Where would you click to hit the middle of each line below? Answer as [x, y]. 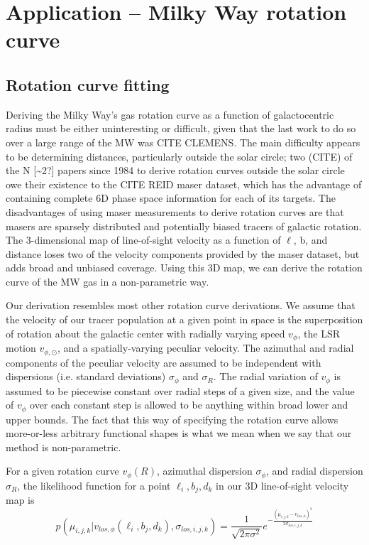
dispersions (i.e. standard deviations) [86, 376]
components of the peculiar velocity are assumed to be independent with [164, 362]
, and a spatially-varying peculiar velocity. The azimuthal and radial [205, 348]
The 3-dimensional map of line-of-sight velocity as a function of [143, 240]
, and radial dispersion [315, 471]
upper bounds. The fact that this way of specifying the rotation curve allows [172, 419]
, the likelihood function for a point [94, 485]
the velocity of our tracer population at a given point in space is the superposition [184, 319]
